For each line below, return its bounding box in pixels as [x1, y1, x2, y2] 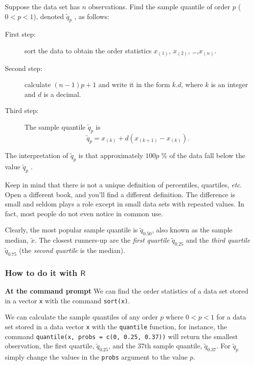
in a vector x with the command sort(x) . [5, 295, 130, 305]
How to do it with [5, 266, 77, 278]
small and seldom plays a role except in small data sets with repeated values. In [5, 199, 245, 209]
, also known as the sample [152, 225, 232, 235]
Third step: [5, 105, 39, 115]
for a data [216, 312, 246, 322]
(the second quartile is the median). [19, 245, 125, 255]
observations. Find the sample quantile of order [88, 1, 231, 11]
